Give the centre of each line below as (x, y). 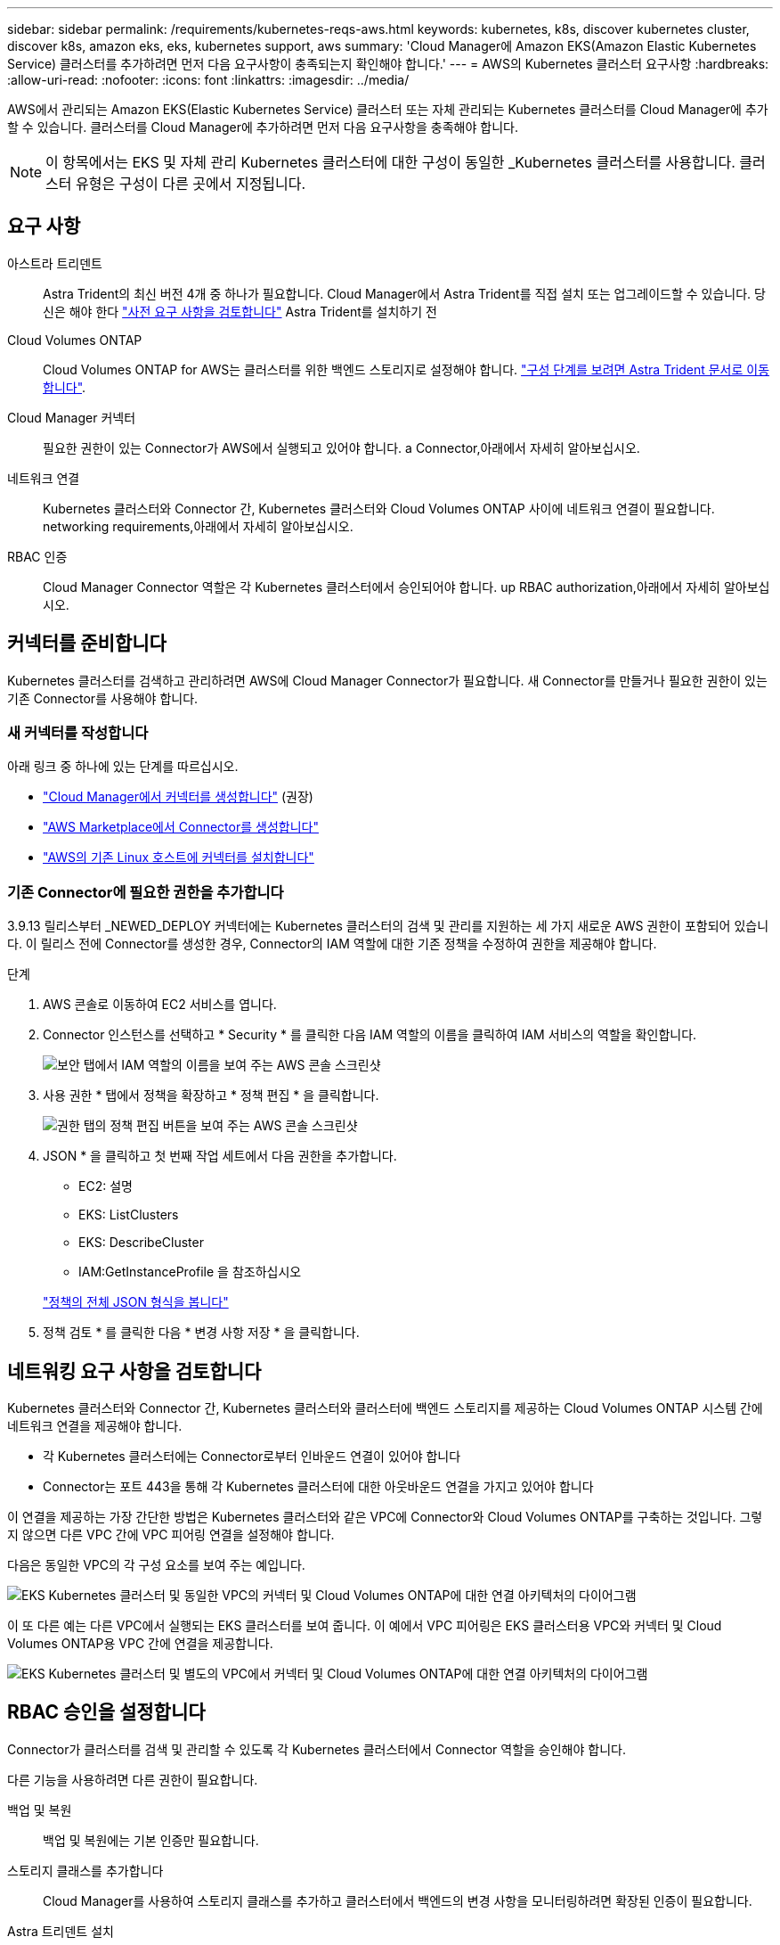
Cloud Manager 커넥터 (72, 417)
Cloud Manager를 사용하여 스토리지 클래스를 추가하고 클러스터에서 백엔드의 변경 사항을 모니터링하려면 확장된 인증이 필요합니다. (398, 1900)
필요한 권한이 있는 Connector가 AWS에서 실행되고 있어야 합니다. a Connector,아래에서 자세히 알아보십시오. (341, 447)
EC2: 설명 (106, 1186)
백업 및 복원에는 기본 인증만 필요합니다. (151, 1840)
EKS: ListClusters (129, 1215)
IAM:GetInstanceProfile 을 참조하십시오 (190, 1272)
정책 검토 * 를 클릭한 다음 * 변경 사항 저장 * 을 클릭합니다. (201, 1333)
